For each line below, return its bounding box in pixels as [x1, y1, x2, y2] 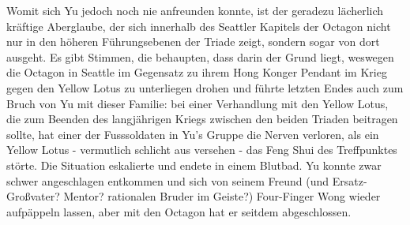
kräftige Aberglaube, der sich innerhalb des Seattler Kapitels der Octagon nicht [6, 17, 391, 34]
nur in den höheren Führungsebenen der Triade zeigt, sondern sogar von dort [6, 33, 380, 50]
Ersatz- [332, 172, 367, 189]
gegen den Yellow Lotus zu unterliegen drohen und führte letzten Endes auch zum [6, 79, 404, 96]
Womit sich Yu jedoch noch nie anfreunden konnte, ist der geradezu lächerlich [6, 2, 384, 18]
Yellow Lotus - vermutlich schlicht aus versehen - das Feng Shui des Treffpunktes [6, 141, 397, 158]
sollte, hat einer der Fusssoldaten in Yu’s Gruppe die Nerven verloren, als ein [6, 126, 379, 142]
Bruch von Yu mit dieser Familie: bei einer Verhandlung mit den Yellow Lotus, [6, 95, 389, 111]
